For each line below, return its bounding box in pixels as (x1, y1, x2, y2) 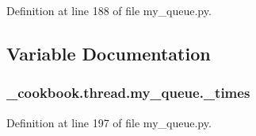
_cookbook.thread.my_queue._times (6, 83, 250, 103)
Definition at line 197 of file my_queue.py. (6, 114, 212, 130)
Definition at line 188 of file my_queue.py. (6, 2, 212, 18)
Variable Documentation (6, 41, 211, 65)
